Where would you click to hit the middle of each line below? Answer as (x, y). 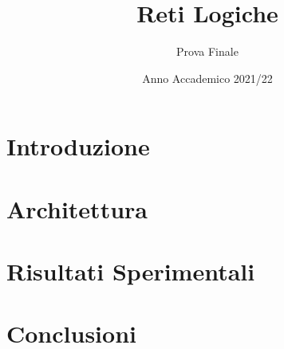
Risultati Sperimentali (131, 271)
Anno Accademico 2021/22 (207, 78)
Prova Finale (207, 51)
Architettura (77, 208)
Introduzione (78, 146)
